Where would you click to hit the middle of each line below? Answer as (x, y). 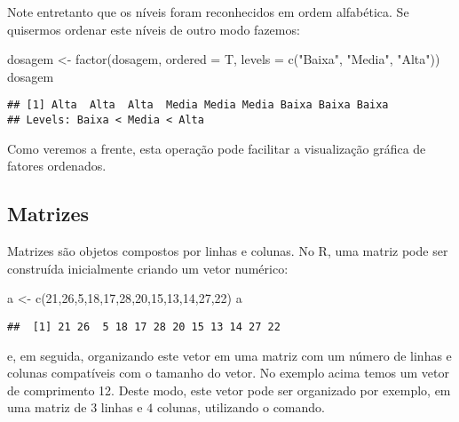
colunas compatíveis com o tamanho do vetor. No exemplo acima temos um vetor (229, 373)
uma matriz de (47, 407)
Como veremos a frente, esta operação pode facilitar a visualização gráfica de (217, 148)
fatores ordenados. (57, 166)
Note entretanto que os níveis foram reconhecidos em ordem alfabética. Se (208, 12)
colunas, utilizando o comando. (241, 407)
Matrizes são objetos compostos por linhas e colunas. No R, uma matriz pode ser (228, 251)
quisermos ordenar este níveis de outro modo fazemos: (154, 29)
